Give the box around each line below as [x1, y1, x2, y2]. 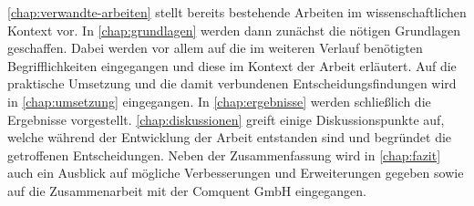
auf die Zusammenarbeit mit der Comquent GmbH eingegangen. [7, 180, 366, 200]
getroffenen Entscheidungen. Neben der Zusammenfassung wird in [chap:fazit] [7, 145, 441, 164]
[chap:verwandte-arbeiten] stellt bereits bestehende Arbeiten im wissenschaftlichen [7, 3, 467, 21]
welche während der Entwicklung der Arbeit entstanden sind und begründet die [7, 128, 452, 147]
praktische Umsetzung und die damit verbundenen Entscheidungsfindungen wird [7, 74, 457, 93]
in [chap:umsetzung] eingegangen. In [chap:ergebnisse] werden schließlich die [7, 91, 431, 110]
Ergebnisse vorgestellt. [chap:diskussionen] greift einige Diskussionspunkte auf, [7, 109, 445, 129]
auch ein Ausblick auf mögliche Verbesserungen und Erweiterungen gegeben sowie [7, 163, 464, 182]
